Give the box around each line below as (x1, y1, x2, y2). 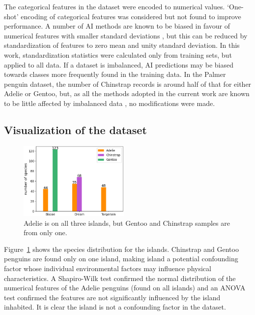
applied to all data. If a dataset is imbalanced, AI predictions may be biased (4, 59, 234, 70)
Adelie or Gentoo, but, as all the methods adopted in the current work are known (4, 88, 250, 99)
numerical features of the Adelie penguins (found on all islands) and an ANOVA (4, 282, 246, 293)
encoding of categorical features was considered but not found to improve (21, 11, 241, 21)
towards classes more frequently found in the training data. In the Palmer (4, 69, 226, 79)
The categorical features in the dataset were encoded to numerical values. (4, 1, 225, 11)
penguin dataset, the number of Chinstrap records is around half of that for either (4, 78, 252, 89)
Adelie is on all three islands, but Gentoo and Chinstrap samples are (24, 217, 230, 228)
